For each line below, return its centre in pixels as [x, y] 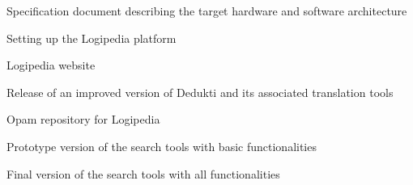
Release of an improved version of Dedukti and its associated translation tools [200, 92]
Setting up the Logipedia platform [92, 38]
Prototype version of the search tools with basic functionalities [162, 146]
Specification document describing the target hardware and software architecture [207, 11]
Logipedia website [51, 65]
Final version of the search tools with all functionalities [143, 173]
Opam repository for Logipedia [83, 119]
